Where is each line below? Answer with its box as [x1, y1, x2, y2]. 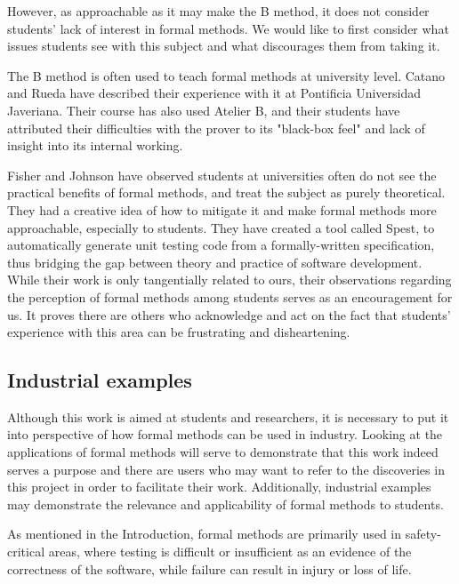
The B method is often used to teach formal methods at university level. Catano [7, 66, 446, 84]
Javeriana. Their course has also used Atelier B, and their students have [7, 100, 400, 119]
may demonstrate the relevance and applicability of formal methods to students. [7, 494, 444, 513]
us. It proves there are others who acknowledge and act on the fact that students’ [7, 305, 451, 324]
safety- [405, 524, 441, 543]
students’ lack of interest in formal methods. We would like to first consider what [7, 19, 449, 37]
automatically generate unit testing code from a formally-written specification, [7, 236, 435, 254]
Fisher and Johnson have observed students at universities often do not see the [7, 165, 437, 184]
